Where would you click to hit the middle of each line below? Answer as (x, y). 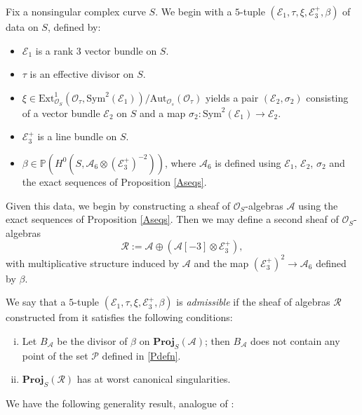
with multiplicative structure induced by (93, 263)
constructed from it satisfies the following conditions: (119, 317)
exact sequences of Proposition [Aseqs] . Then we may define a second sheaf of (172, 219)
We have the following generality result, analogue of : (120, 403)
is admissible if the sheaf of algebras (253, 302)
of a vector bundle (61, 113)
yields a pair (232, 97)
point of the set (55, 355)
